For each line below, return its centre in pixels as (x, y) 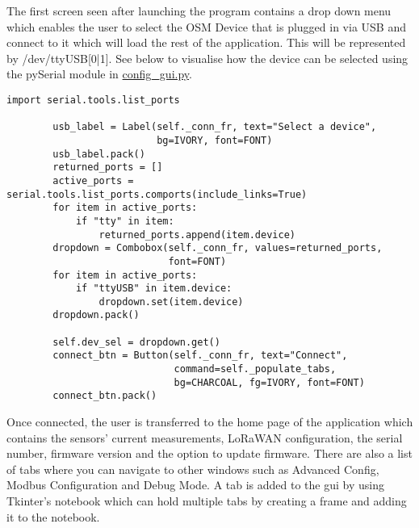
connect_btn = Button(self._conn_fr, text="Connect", (200, 356)
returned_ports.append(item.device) (197, 235)
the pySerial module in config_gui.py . (99, 74)
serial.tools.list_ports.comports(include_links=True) (157, 194)
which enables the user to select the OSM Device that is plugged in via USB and (206, 26)
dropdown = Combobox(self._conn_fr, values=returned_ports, (218, 248)
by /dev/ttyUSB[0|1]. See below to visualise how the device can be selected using (207, 58)
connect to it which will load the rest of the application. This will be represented (206, 42)
